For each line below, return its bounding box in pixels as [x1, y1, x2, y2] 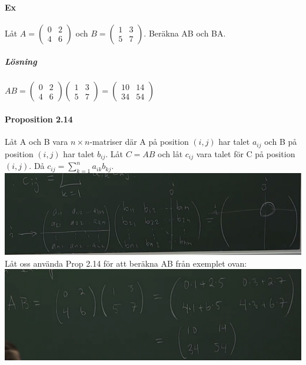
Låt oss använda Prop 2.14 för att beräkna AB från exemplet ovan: [5, 257, 247, 269]
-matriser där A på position [89, 135, 189, 148]
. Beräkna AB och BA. [144, 26, 226, 39]
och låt [158, 147, 183, 160]
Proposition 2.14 [5, 112, 73, 125]
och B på [264, 135, 297, 148]
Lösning [5, 55, 37, 68]
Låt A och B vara [5, 135, 68, 148]
